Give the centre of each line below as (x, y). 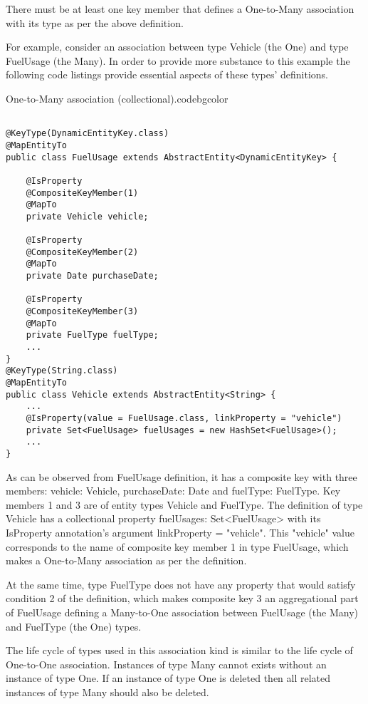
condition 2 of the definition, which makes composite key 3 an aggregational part (182, 598)
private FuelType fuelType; (92, 335)
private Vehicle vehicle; (87, 216)
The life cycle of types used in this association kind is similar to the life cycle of (179, 650)
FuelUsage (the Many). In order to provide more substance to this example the (178, 60)
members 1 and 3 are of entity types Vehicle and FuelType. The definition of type (184, 504)
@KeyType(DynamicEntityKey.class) (88, 134)
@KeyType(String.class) (62, 371)
